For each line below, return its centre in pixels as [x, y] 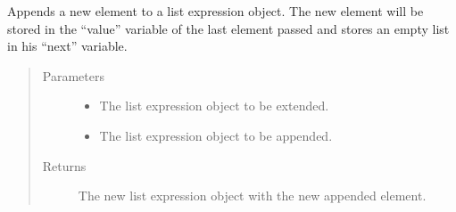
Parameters [73, 75]
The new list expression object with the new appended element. [252, 196]
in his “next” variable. [67, 46]
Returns [64, 165]
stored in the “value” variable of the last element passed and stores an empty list [228, 28]
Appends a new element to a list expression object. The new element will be [216, 11]
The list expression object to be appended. [216, 135]
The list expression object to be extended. [214, 106]
